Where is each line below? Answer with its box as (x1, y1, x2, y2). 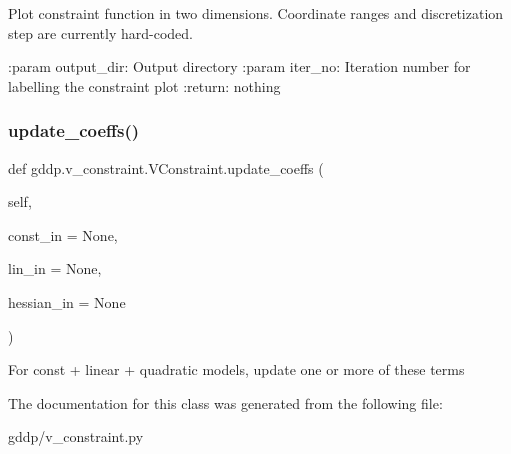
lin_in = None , (8, 258, 102, 279)
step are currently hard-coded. (8, 22, 193, 43)
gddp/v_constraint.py (8, 426, 144, 447)
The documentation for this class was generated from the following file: (8, 392, 443, 413)
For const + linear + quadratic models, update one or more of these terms (8, 359, 465, 380)
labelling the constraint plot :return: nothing (8, 75, 281, 96)
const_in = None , (8, 224, 118, 245)
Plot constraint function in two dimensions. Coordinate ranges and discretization (8, 3, 504, 23)
